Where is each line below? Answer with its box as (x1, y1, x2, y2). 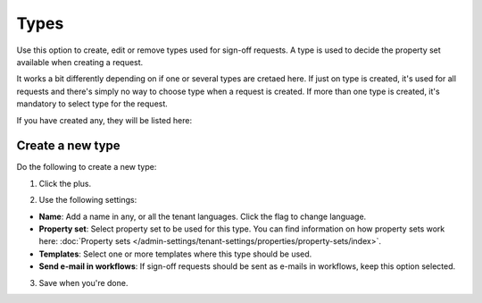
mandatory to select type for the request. (16, 98, 169, 109)
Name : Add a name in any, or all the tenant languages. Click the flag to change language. (38, 211, 367, 222)
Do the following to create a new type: (16, 162, 157, 173)
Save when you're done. (38, 277, 129, 288)
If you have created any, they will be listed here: (16, 114, 192, 125)
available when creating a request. (16, 56, 144, 67)
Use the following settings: (38, 195, 137, 206)
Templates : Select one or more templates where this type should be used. (38, 248, 312, 259)
